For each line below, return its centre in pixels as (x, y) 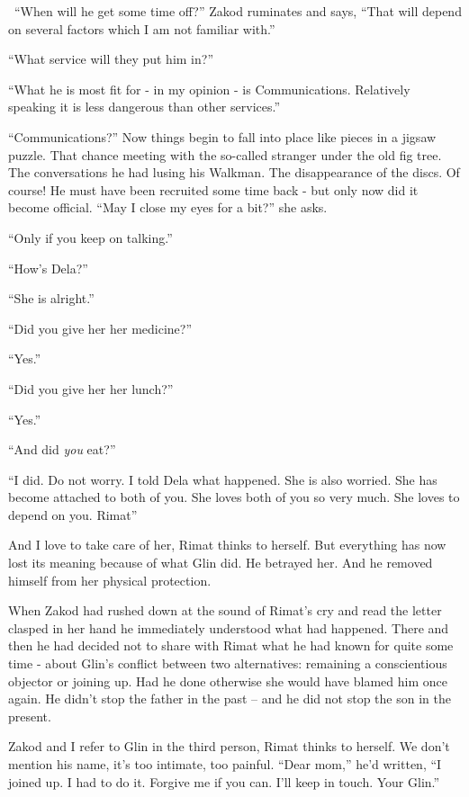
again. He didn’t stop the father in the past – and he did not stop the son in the (230, 698)
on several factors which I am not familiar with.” (142, 28)
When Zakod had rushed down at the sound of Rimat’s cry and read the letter (225, 610)
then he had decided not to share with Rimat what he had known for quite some (231, 645)
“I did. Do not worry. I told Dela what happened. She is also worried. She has (223, 479)
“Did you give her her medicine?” (100, 328)
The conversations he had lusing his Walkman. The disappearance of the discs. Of (234, 172)
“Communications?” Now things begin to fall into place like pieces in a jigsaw (222, 136)
